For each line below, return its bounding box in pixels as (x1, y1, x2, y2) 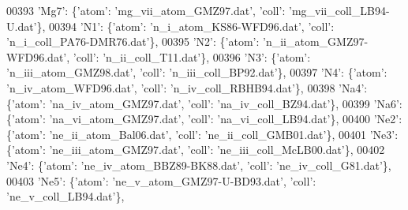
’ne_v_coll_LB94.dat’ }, (6, 188, 125, 204)
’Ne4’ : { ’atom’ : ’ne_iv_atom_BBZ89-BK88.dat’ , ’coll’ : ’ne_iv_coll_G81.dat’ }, (6, 156, 391, 173)
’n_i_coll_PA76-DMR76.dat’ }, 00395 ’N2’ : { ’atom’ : (6, 33, 260, 50)
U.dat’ (6, 17, 37, 34)
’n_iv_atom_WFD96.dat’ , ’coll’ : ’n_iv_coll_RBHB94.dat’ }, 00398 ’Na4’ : (6, 79, 368, 96)
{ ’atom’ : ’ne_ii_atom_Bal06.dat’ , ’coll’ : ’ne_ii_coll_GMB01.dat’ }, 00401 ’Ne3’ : (6, 126, 399, 142)
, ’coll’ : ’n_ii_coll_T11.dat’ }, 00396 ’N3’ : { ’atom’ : (66, 48, 311, 65)
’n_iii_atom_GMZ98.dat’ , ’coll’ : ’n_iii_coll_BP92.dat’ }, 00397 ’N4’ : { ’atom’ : (6, 64, 387, 81)
